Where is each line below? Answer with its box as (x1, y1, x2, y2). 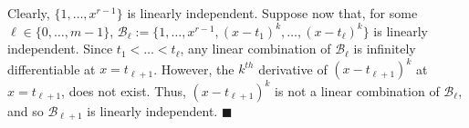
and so (7, 101, 44, 120)
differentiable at (7, 59, 96, 78)
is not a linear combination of (275, 81, 440, 100)
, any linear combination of (180, 39, 331, 58)
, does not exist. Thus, (61, 81, 186, 100)
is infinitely (353, 39, 416, 58)
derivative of (258, 59, 328, 78)
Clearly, (7, 4, 50, 22)
